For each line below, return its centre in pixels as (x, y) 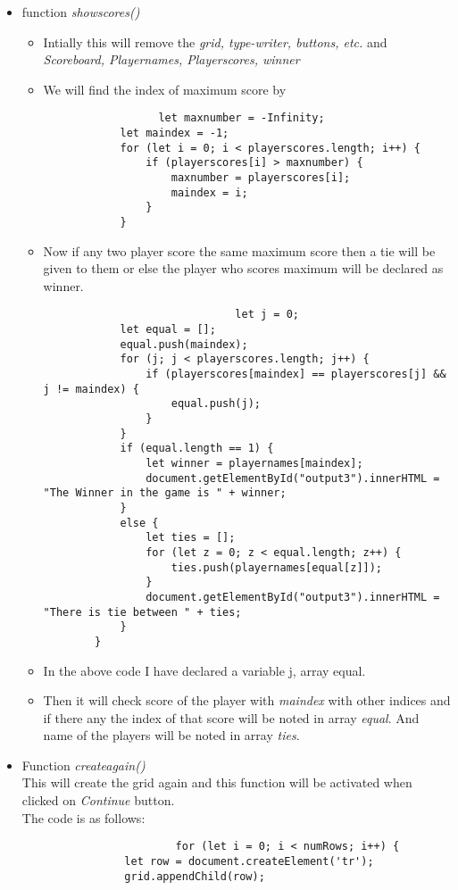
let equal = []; (168, 330)
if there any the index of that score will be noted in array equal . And (231, 717)
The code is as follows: (83, 817)
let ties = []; (191, 538)
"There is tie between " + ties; (142, 612)
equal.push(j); (216, 404)
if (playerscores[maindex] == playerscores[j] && (296, 374)
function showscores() (81, 12)
